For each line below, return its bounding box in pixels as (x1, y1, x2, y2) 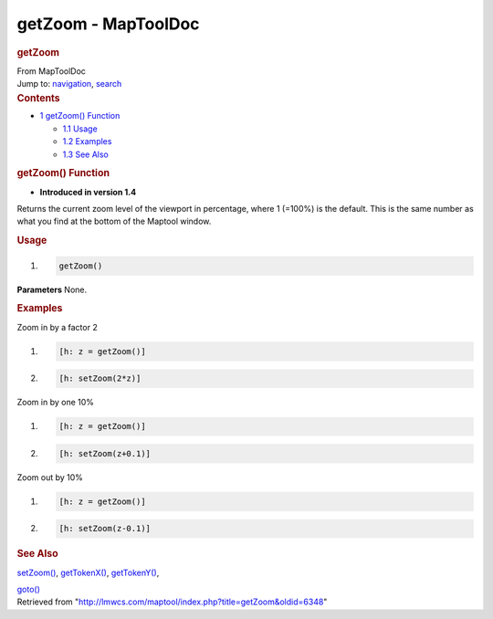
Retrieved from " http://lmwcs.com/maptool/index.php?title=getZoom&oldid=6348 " (16, 596, 328, 607)
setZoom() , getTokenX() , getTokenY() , (16, 567, 160, 578)
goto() (16, 584, 41, 595)
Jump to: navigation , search (16, 79, 122, 89)
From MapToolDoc (16, 65, 87, 77)
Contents (16, 91, 60, 104)
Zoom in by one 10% (16, 397, 95, 408)
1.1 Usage (62, 123, 98, 134)
